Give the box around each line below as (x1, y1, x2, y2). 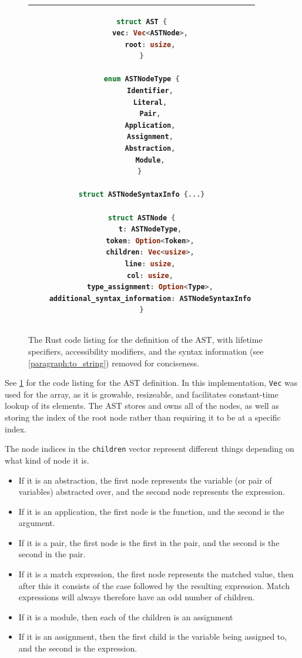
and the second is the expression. (18, 642, 137, 654)
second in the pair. (18, 548, 86, 560)
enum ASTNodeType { (103, 75, 180, 84)
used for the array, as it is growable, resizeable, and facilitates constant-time (5, 388, 278, 400)
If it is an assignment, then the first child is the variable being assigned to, (18, 630, 287, 643)
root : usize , (125, 40, 176, 49)
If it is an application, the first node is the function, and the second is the (18, 505, 284, 517)
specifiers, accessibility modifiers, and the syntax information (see (28, 345, 264, 358)
